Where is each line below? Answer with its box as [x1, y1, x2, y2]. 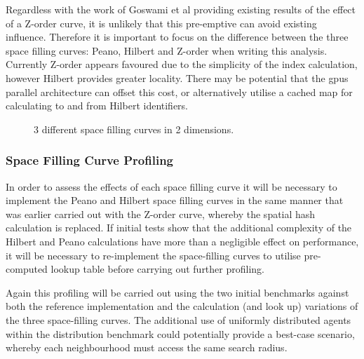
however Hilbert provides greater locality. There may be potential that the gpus [6, 70, 349, 85]
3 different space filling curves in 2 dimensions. [34, 121, 234, 136]
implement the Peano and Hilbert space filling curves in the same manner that [6, 193, 344, 208]
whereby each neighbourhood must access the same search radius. [6, 340, 288, 355]
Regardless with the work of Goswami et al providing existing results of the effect [6, 2, 356, 16]
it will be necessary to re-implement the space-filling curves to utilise [6, 248, 301, 262]
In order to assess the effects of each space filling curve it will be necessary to [6, 179, 337, 194]
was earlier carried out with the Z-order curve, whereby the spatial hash [6, 206, 316, 221]
